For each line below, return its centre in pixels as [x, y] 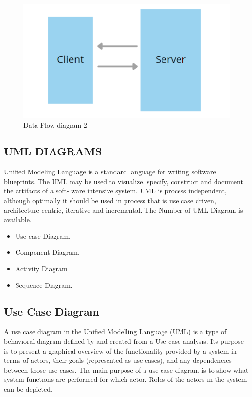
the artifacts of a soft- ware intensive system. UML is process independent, [115, 191]
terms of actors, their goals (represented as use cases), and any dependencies [118, 360]
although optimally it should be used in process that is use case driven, [110, 200]
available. [18, 219]
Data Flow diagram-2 [55, 125]
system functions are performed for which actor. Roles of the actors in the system [126, 379]
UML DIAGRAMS [53, 151]
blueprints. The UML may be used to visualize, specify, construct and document [124, 181]
